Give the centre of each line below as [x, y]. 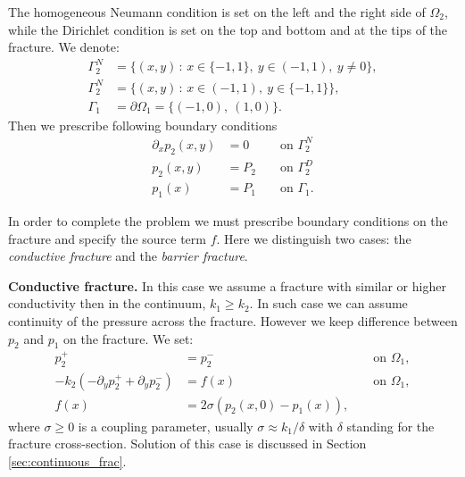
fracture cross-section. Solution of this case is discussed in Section [187, 444]
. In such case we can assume [328, 303]
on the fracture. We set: [129, 338]
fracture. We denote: [64, 47]
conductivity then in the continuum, [107, 303]
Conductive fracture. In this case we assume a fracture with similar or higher [227, 285]
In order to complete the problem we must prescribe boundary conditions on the [228, 220]
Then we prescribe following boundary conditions [143, 125]
